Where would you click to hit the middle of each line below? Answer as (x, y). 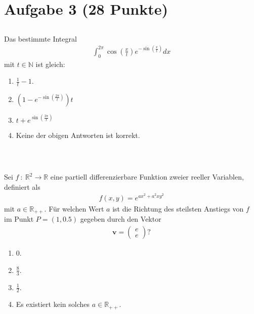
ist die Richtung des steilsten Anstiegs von (178, 209)
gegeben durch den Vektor (121, 219)
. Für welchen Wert (74, 209)
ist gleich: (50, 64)
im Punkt (19, 219)
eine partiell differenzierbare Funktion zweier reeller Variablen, (147, 177)
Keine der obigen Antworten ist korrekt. (78, 135)
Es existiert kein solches (53, 304)
